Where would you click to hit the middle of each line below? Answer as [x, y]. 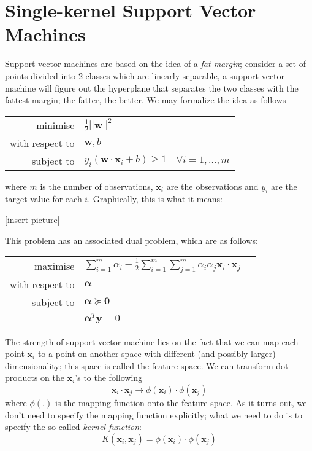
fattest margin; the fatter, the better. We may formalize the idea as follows [146, 100]
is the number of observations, [97, 186]
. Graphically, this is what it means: [155, 199]
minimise [55, 125]
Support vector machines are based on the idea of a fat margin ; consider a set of [155, 64]
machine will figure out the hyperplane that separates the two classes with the [152, 88]
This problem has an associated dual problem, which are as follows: [131, 240]
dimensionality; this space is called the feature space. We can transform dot [147, 365]
